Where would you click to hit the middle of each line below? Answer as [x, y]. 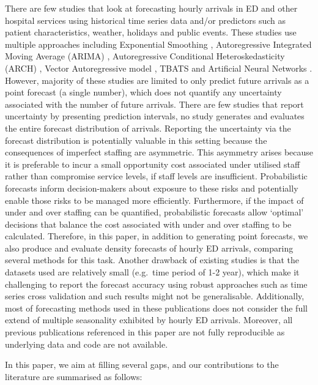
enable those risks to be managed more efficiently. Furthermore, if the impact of [154, 200]
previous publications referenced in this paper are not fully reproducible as [145, 332]
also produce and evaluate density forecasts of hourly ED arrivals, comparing [149, 248]
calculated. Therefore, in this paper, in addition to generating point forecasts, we [157, 236]
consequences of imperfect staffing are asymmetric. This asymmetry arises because [159, 152]
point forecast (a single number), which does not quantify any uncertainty [143, 92]
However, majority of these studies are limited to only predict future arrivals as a [157, 80]
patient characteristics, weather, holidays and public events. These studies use [151, 32]
